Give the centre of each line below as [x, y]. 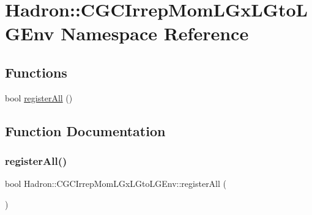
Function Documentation [85, 130]
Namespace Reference [155, 33]
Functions [36, 72]
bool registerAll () [39, 97]
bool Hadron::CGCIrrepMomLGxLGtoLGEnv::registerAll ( [116, 184]
